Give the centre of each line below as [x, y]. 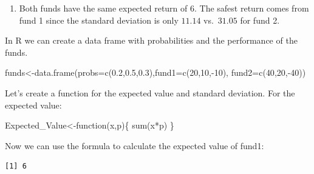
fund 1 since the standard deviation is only [99, 20]
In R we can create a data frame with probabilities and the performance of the [151, 40]
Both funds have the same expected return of [103, 8]
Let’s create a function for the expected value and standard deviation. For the [150, 92]
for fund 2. [260, 20]
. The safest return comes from [252, 8]
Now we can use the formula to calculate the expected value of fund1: [135, 145]
